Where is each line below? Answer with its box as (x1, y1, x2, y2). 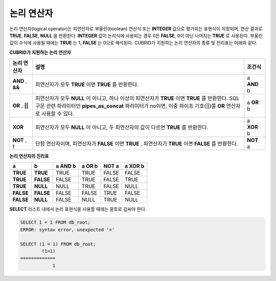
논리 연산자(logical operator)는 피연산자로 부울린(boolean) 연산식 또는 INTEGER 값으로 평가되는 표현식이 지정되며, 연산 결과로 (9, 26, 263, 32)
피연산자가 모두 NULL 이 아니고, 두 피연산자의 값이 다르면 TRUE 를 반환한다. (35, 124, 209, 131)
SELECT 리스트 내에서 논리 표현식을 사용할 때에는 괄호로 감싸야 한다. (9, 206, 147, 212)
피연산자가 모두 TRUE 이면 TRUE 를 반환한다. (35, 81, 139, 88)
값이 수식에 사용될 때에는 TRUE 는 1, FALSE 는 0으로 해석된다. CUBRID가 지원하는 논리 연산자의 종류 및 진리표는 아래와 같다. (9, 40, 258, 46)
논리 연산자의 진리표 (9, 153, 49, 159)
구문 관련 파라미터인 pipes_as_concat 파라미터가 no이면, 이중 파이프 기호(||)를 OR (35, 102, 225, 110)
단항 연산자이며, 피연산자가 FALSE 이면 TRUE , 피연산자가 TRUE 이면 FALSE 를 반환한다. (35, 140, 238, 147)
